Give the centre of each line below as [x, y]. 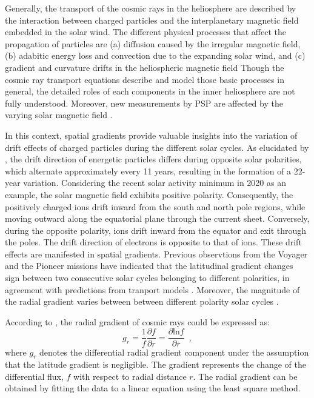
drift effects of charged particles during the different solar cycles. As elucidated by [157, 147]
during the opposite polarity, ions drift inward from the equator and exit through [156, 230]
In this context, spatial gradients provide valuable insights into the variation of [151, 135]
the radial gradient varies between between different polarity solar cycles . [142, 301]
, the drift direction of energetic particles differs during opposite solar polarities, [153, 159]
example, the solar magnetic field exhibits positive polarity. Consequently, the [149, 194]
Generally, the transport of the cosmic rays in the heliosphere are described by [151, 8]
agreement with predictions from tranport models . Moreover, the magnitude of [152, 289]
